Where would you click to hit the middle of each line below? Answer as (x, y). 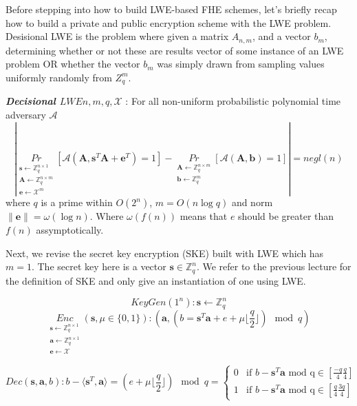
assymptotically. (70, 229)
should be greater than (286, 216)
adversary (26, 114)
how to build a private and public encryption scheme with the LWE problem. (169, 22)
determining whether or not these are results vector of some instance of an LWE (175, 50)
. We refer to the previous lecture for (274, 266)
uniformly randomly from (59, 77)
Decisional (31, 101)
